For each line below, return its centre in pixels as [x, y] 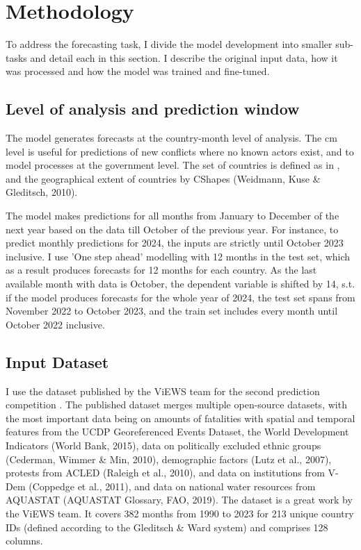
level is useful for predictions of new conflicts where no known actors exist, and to [180, 151]
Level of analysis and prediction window [153, 109]
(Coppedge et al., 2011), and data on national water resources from [172, 486]
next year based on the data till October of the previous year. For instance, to [172, 229]
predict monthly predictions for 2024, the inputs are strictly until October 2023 [175, 243]
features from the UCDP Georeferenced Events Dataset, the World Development [177, 432]
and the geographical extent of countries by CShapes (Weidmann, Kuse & [163, 178]
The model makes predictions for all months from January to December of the [173, 216]
